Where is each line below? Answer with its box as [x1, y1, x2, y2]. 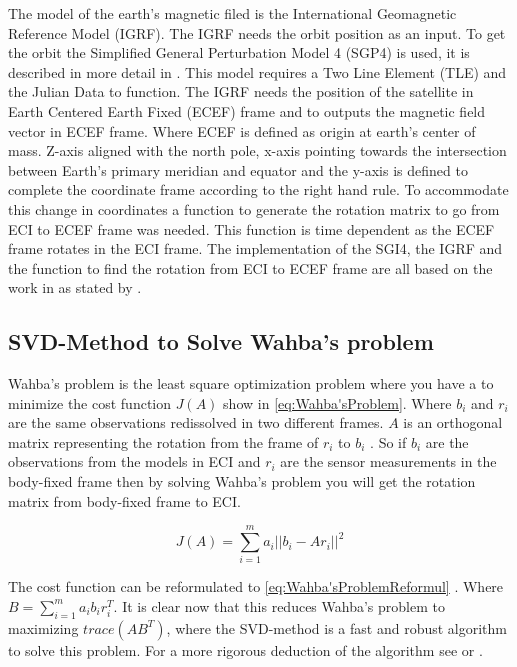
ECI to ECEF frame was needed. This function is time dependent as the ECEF [8, 218, 495, 239]
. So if [370, 431, 407, 452]
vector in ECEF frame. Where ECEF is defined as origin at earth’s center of [8, 120, 476, 141]
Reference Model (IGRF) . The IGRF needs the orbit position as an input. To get [8, 22, 506, 43]
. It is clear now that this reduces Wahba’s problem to [113, 595, 445, 616]
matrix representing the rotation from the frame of [8, 431, 319, 452]
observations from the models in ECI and [8, 451, 261, 472]
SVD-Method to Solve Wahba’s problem [8, 326, 434, 357]
